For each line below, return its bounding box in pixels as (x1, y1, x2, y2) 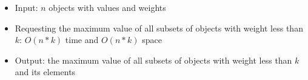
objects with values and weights (49, 1, 166, 13)
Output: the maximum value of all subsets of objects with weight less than (15, 53, 292, 66)
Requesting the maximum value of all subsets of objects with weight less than (15, 21, 303, 34)
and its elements (15, 65, 76, 78)
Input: (15, 1, 38, 13)
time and (65, 33, 99, 46)
